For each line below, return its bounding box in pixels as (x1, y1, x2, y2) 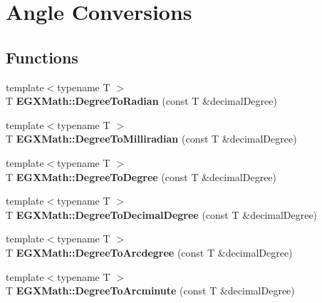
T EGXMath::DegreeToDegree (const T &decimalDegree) (6, 169, 277, 184)
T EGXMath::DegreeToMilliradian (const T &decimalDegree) (6, 131, 297, 146)
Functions (6, 46, 78, 68)
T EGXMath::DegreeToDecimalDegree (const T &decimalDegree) (6, 207, 318, 222)
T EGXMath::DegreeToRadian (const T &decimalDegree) (6, 93, 277, 108)
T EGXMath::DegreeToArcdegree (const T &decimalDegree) (6, 245, 293, 260)
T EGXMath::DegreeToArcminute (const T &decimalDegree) (6, 283, 295, 298)
